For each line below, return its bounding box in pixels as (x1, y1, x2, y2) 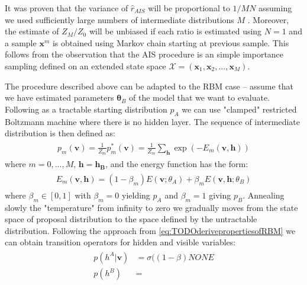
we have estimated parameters (5, 91, 114, 104)
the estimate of (5, 25, 59, 37)
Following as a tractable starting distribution (5, 103, 167, 115)
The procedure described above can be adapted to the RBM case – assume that (5, 79, 294, 92)
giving (209, 188, 231, 201)
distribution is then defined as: (5, 127, 115, 139)
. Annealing (243, 188, 285, 201)
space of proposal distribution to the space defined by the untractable (5, 213, 257, 225)
